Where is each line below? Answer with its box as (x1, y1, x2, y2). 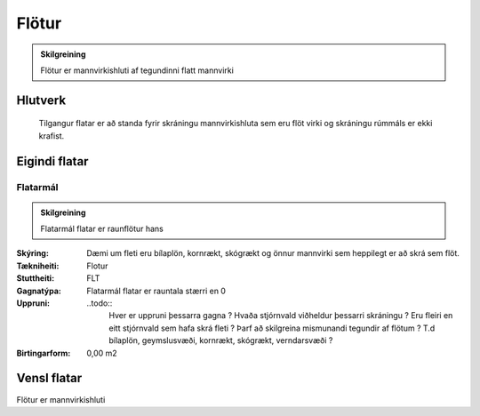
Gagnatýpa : (16, 285, 61, 296)
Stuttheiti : (16, 273, 55, 284)
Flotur (86, 260, 108, 271)
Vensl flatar (16, 371, 83, 386)
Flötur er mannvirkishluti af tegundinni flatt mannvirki (40, 65, 235, 76)
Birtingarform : (16, 348, 71, 358)
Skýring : (16, 248, 49, 259)
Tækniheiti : (16, 260, 60, 271)
